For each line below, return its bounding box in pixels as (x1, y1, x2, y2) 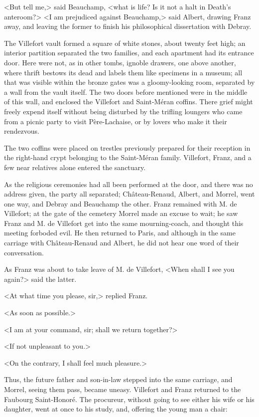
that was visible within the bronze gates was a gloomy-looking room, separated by (4, 77, 255, 87)
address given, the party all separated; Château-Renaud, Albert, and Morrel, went (4, 189, 255, 199)
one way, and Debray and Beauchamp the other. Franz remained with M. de (4, 198, 237, 208)
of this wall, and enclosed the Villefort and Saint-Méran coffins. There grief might (4, 96, 253, 107)
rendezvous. (4, 126, 39, 136)
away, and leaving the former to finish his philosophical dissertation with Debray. (4, 21, 252, 31)
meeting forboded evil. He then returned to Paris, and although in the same (4, 227, 236, 238)
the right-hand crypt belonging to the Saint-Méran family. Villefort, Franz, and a (4, 152, 252, 163)
